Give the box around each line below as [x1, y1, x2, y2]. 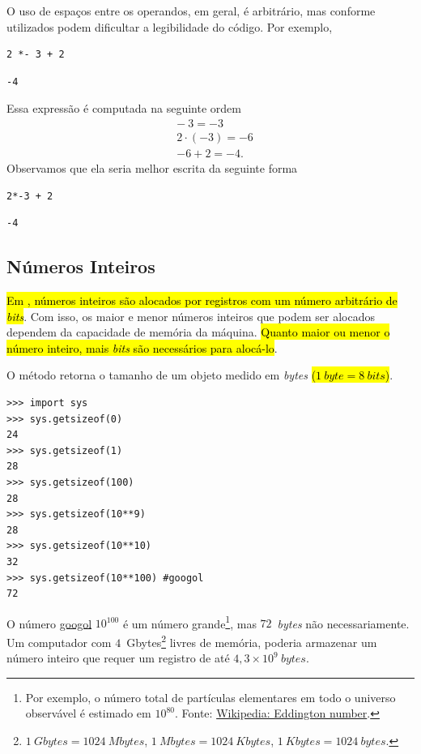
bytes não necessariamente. [277, 615, 410, 632]
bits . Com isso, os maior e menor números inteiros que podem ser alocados [6, 307, 376, 324]
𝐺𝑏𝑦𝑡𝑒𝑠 [33, 736, 68, 748]
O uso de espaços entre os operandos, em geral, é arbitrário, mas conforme [6, 2, 376, 19]
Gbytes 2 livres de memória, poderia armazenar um [126, 631, 377, 650]
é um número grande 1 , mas [122, 612, 257, 632]
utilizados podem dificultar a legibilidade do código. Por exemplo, [6, 18, 333, 35]
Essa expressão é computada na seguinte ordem [6, 100, 241, 117]
